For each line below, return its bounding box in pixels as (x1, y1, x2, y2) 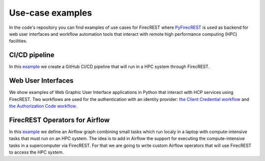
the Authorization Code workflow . (9, 103, 77, 109)
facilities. (9, 38, 27, 44)
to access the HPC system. (9, 149, 64, 155)
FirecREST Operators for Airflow (9, 115, 110, 124)
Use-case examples (9, 7, 92, 18)
